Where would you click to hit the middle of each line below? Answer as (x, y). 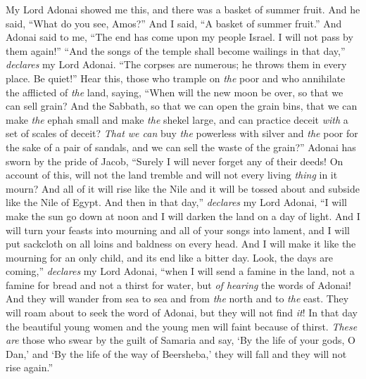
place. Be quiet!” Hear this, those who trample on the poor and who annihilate (176, 78)
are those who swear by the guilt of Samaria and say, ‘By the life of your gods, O (181, 340)
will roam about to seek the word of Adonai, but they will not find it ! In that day (182, 313)
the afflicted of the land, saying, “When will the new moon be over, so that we (175, 92)
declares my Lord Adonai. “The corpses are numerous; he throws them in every (176, 64)
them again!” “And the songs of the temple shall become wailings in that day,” (176, 50)
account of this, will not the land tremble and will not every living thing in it (172, 175)
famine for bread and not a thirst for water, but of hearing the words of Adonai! (178, 284)
